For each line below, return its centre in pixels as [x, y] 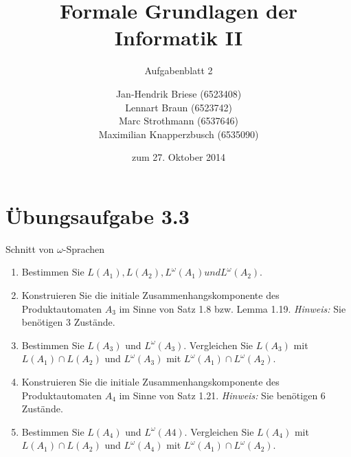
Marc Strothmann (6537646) [179, 121]
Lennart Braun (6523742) [179, 107]
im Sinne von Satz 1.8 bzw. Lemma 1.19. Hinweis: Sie [233, 308]
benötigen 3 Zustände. [68, 322]
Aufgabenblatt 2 [179, 70]
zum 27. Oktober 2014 [179, 157]
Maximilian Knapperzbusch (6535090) [179, 134]
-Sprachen [84, 248]
